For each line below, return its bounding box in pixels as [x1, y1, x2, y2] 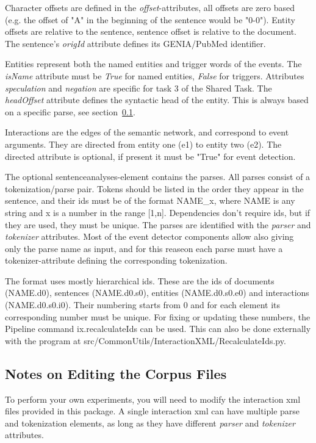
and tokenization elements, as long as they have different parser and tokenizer [5, 416, 295, 429]
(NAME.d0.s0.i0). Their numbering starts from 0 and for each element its [5, 298, 281, 311]
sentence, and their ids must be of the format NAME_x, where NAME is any [5, 194, 295, 207]
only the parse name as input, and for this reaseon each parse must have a [5, 242, 283, 254]
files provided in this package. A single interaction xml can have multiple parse [5, 405, 300, 417]
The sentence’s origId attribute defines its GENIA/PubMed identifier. [5, 37, 266, 49]
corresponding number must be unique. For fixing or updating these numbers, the [5, 310, 311, 323]
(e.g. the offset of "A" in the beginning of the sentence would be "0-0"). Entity [5, 13, 295, 26]
